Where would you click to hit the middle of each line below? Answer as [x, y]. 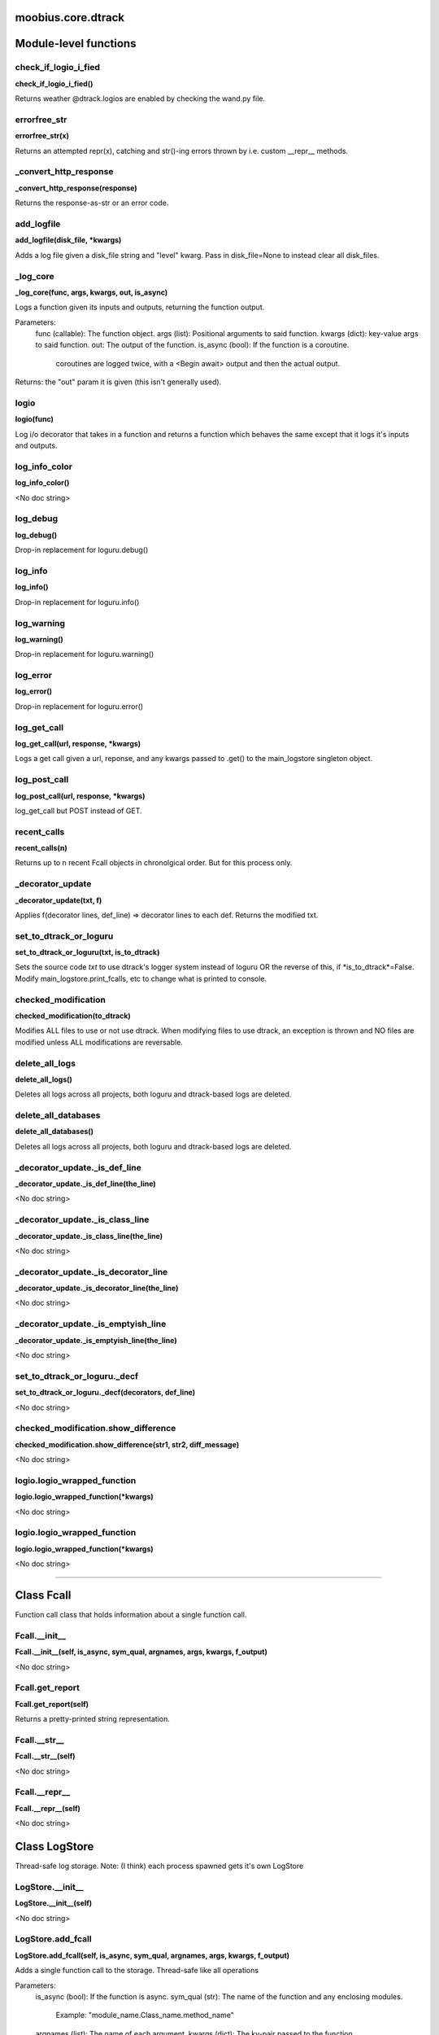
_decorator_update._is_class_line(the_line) [89, 1236]
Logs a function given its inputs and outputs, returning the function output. [140, 307]
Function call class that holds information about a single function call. [131, 1615]
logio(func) [35, 419]
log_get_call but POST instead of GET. [78, 811]
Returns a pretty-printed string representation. [92, 1719]
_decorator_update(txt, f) [59, 900]
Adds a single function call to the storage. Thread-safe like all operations [137, 1971]
